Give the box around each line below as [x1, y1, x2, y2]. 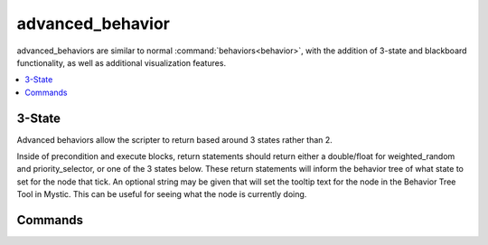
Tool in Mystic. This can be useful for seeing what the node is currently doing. [16, 189, 307, 200]
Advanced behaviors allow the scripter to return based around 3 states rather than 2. [16, 134, 333, 145]
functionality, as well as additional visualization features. [16, 57, 226, 68]
